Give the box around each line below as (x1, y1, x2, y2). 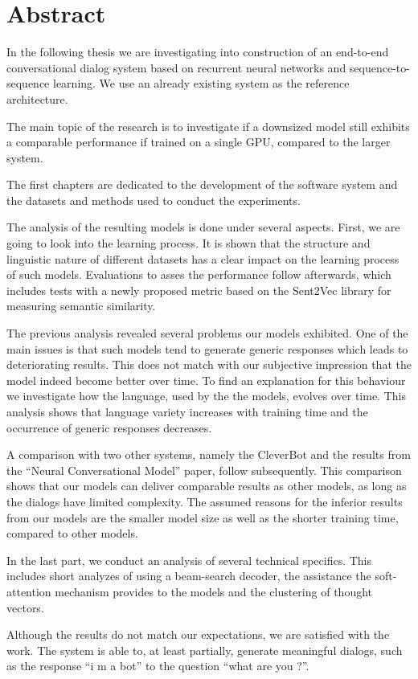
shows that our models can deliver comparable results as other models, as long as (6, 477, 407, 494)
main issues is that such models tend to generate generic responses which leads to (6, 340, 408, 357)
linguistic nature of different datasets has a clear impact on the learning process (6, 250, 400, 267)
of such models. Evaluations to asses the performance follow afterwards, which (6, 266, 391, 283)
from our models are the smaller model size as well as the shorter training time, (6, 509, 399, 526)
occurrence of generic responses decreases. (6, 419, 212, 436)
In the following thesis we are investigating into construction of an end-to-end (6, 43, 389, 60)
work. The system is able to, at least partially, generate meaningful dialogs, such (6, 641, 403, 658)
